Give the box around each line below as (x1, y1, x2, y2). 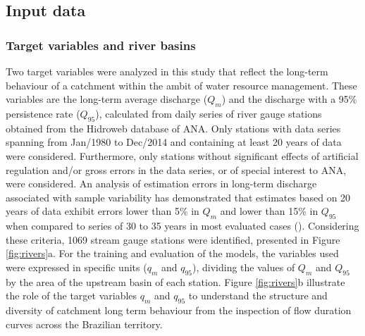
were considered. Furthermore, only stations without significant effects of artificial (6, 148, 359, 163)
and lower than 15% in (220, 204, 318, 218)
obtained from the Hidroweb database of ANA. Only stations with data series (6, 120, 341, 135)
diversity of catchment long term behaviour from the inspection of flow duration (6, 303, 352, 318)
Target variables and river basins (6, 36, 196, 54)
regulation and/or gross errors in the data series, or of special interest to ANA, (6, 162, 347, 177)
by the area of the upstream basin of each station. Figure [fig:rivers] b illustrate (6, 274, 345, 289)
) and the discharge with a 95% (221, 92, 357, 106)
